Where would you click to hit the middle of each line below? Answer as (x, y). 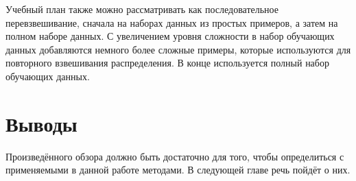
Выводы (41, 123)
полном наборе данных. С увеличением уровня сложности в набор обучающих (170, 36)
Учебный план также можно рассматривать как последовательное (142, 9)
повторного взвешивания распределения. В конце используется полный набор (167, 63)
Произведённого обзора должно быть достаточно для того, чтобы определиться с (175, 156)
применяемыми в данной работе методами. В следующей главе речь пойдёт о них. (178, 170)
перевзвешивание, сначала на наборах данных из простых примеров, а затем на (172, 22)
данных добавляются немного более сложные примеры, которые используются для (178, 49)
